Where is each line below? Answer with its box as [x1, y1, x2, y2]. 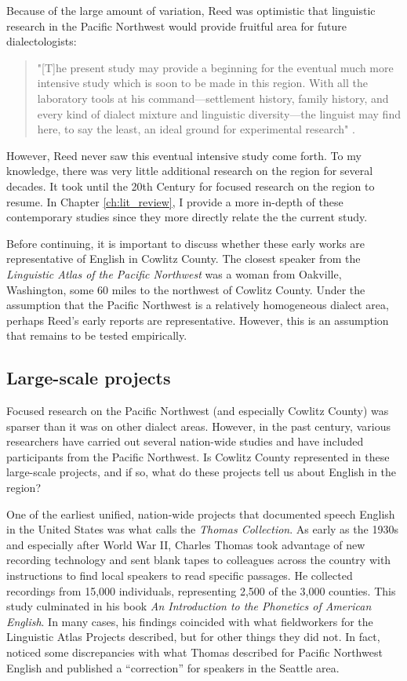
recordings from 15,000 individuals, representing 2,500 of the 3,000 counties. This [6, 582, 396, 599]
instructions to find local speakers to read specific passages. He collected [6, 567, 353, 584]
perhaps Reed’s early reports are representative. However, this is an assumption [6, 311, 389, 328]
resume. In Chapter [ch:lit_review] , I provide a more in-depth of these [6, 193, 343, 209]
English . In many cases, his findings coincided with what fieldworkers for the [6, 613, 373, 629]
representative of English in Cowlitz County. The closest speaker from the [6, 250, 361, 267]
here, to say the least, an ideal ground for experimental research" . [37, 121, 355, 137]
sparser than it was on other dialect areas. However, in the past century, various [6, 417, 391, 434]
